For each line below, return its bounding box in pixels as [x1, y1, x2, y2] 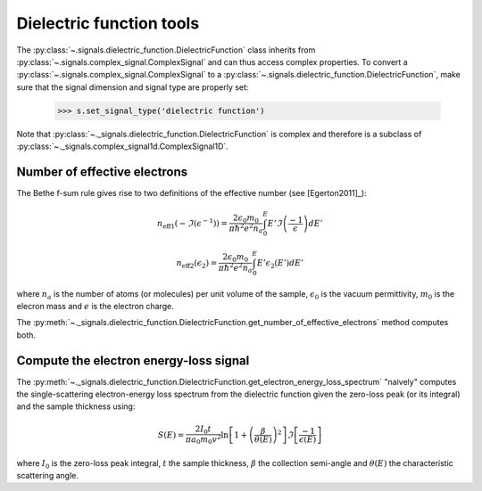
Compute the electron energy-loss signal [16, 353, 250, 368]
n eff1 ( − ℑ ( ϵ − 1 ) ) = [156, 217, 228, 231]
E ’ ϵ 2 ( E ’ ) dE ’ [256, 258, 303, 270]
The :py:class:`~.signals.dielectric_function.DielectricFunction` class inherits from [16, 45, 316, 55]
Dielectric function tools [16, 13, 200, 33]
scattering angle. [16, 471, 79, 480]
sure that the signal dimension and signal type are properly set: [16, 81, 249, 93]
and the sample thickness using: [16, 401, 136, 412]
